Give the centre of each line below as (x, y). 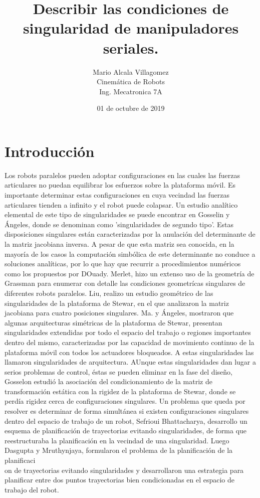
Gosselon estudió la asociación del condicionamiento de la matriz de (108, 381)
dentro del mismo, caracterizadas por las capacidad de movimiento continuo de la (129, 342)
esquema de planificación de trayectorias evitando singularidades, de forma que (126, 431)
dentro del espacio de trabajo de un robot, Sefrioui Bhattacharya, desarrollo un (126, 421)
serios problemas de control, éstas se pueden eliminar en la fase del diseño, (118, 371)
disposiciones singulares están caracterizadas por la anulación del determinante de (130, 234)
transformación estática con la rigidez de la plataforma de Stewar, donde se (120, 391)
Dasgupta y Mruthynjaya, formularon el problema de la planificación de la (119, 450)
